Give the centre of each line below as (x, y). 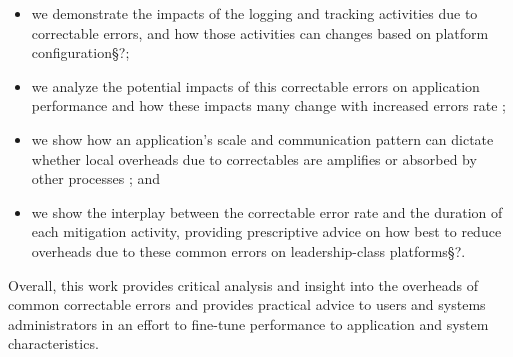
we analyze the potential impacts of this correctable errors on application (255, 85)
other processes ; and (96, 178)
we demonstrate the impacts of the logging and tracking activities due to (254, 13)
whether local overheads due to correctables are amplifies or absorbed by (254, 158)
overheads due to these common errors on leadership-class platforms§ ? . (248, 250)
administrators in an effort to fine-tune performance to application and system (248, 323)
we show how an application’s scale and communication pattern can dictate (262, 138)
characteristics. (53, 343)
